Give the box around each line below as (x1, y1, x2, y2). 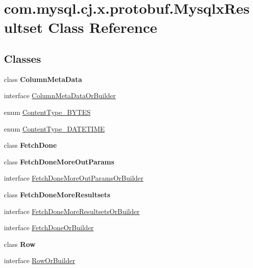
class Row (4, 239, 36, 249)
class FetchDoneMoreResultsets (4, 189, 110, 199)
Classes (4, 51, 41, 66)
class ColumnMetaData (4, 74, 82, 84)
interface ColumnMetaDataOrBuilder (4, 90, 116, 101)
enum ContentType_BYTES (4, 107, 91, 117)
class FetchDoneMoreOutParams (4, 156, 114, 166)
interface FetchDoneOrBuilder (4, 222, 94, 233)
